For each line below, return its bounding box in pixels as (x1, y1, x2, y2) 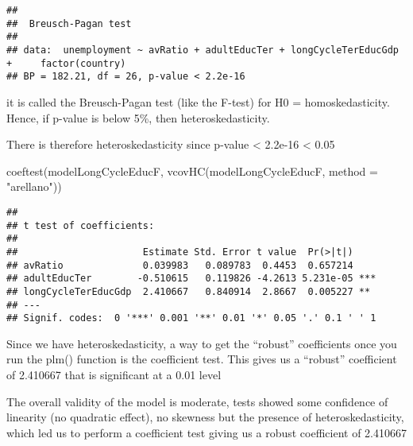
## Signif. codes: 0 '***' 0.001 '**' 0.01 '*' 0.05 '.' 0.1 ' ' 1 (6, 312, 376, 324)
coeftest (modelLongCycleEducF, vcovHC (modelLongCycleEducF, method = (6, 162, 378, 179)
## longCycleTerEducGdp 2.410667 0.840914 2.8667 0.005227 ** (6, 285, 371, 297)
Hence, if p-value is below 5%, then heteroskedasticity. (6, 109, 270, 126)
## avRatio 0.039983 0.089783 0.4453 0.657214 (6, 259, 353, 271)
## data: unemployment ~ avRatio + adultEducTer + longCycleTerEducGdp (6, 44, 399, 56)
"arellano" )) (6, 178, 62, 195)
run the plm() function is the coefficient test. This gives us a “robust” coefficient (6, 351, 397, 367)
